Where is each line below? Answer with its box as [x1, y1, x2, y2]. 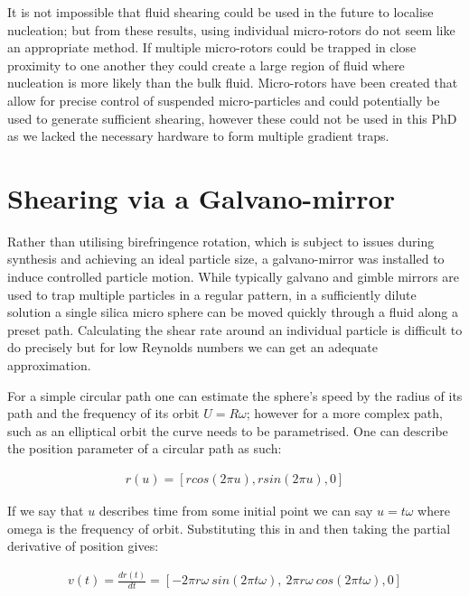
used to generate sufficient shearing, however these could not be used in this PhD [7, 108, 457, 127]
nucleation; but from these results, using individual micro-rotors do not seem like [7, 20, 455, 39]
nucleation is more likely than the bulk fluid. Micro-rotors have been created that [7, 73, 458, 92]
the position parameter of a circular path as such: [7, 439, 282, 458]
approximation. [7, 356, 91, 375]
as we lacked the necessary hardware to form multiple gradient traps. [7, 126, 389, 145]
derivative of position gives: [7, 536, 159, 555]
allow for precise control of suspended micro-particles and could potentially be [7, 90, 440, 109]
